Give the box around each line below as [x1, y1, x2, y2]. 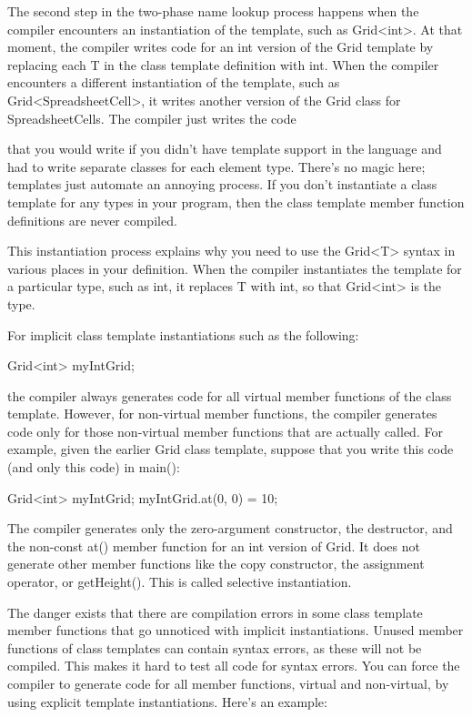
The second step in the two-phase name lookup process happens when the [7, 2, 419, 20]
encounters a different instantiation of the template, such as [7, 73, 340, 92]
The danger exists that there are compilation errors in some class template [7, 602, 423, 621]
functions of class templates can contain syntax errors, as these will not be [7, 638, 422, 657]
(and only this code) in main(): [7, 458, 180, 477]
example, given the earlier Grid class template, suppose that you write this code [7, 439, 454, 459]
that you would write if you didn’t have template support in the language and [7, 139, 442, 158]
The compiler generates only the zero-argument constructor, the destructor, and [7, 519, 453, 538]
